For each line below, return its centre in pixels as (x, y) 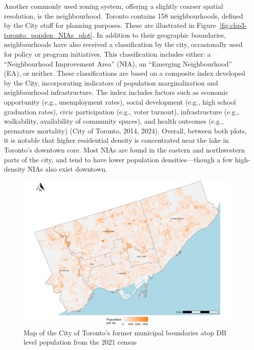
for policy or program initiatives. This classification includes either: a (107, 54)
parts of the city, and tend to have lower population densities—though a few (118, 159)
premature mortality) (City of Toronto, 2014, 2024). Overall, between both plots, (126, 130)
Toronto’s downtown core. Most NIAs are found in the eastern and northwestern (125, 149)
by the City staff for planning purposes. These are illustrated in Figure (110, 25)
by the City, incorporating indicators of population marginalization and (111, 82)
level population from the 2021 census (80, 342)
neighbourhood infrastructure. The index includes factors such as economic (116, 92)
